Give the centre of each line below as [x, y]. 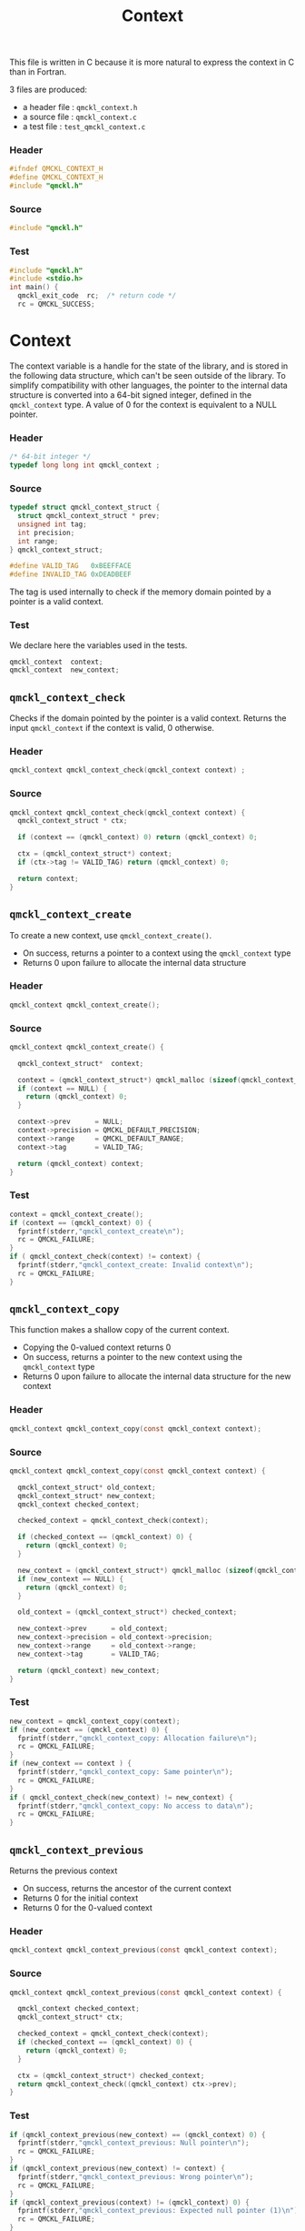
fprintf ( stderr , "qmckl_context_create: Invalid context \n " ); [136, 1265]
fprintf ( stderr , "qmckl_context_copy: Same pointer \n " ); [125, 1772]
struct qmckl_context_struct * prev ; [89, 516]
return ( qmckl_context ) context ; [81, 1163]
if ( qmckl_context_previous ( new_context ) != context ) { [117, 2169]
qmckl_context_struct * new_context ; [87, 1496]
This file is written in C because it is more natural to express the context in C [152, 62]
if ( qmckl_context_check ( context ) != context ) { [105, 1257]
